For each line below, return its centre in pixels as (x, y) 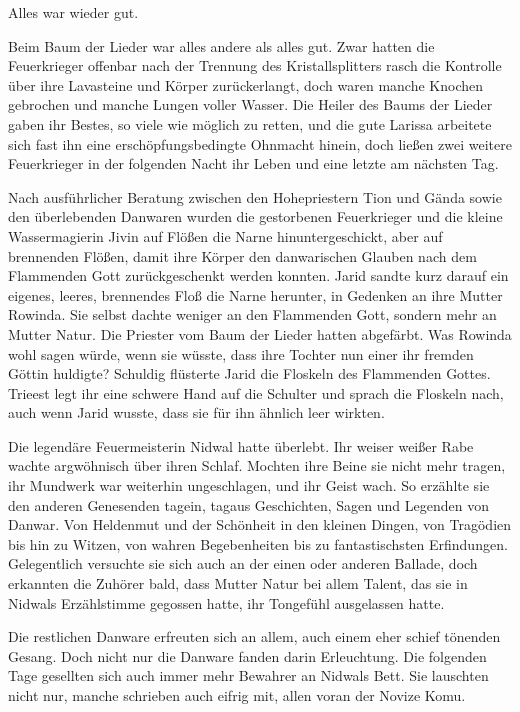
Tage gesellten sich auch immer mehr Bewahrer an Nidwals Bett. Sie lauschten (248, 675)
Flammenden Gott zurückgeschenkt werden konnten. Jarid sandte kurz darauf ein (258, 275)
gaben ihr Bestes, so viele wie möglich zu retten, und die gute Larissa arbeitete (250, 123)
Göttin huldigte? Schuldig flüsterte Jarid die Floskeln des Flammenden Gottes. (249, 373)
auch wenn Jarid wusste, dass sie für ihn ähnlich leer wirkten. (196, 412)
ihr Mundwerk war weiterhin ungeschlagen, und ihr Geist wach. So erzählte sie (249, 485)
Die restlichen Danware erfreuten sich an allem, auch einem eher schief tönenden (254, 636)
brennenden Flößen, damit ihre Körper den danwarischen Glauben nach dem (242, 255)
